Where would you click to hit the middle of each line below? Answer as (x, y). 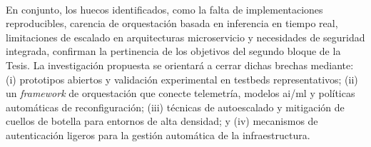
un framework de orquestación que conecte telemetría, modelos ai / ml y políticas (181, 93)
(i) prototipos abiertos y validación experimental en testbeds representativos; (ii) (182, 79)
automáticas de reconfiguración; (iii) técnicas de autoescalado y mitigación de (175, 107)
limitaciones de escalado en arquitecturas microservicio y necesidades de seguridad (185, 37)
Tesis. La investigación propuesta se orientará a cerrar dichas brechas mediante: (180, 65)
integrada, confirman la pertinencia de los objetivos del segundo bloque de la (173, 51)
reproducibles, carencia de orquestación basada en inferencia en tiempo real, (172, 23)
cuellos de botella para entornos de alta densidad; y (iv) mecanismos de (162, 121)
